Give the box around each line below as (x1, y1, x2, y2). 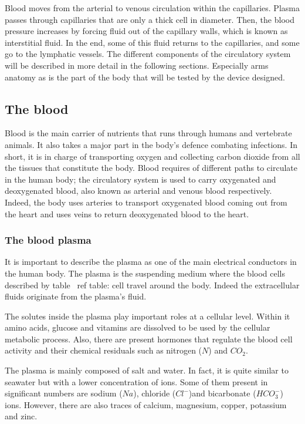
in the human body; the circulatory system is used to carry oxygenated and (5, 173, 276, 185)
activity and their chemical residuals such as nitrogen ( (5, 344, 202, 356)
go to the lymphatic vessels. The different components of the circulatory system (5, 48, 291, 60)
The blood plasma (5, 233, 91, 247)
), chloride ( (133, 387, 176, 399)
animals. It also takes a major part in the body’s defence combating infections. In (5, 138, 298, 150)
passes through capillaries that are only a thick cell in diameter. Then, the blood (5, 13, 294, 25)
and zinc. (5, 410, 38, 422)
